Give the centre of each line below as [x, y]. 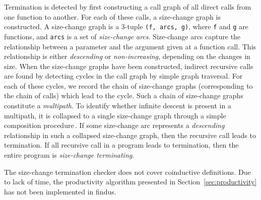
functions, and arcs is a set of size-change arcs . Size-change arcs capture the [122, 36]
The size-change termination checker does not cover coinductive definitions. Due [127, 172]
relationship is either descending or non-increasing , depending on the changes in [127, 56]
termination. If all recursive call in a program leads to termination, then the [121, 145]
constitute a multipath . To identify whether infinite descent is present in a [118, 106]
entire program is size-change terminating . [69, 155]
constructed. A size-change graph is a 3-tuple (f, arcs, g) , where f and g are [126, 26]
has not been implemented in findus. [60, 191]
